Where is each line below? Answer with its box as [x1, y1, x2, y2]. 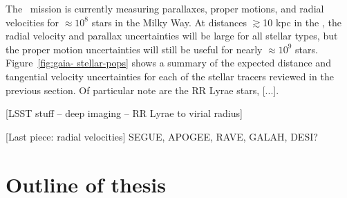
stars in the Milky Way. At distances [91, 15, 247, 29]
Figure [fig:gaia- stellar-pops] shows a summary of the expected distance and [6, 55, 331, 70]
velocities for [6, 15, 59, 29]
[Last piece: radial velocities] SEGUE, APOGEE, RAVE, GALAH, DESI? [6, 129, 318, 143]
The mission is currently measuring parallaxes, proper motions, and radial [6, 1, 324, 15]
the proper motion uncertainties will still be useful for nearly [6, 42, 263, 56]
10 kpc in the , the [263, 15, 341, 29]
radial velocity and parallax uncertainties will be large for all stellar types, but [6, 28, 338, 43]
